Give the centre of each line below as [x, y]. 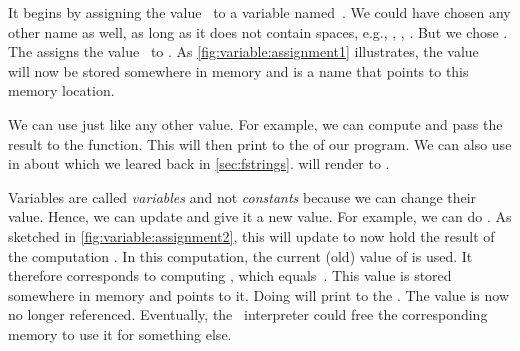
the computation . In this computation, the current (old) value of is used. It [240, 255]
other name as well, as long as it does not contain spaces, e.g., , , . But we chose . [258, 31]
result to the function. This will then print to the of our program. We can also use [260, 143]
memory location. [61, 90]
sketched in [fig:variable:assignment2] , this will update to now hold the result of [251, 235]
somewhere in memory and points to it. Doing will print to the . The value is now [259, 294]
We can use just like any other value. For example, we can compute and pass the [255, 123]
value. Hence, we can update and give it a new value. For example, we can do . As [260, 216]
